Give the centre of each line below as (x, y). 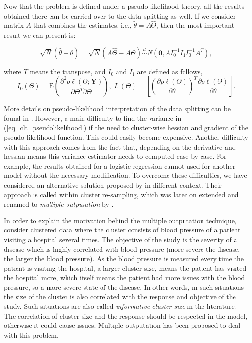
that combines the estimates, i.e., (82, 25)
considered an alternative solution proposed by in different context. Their (113, 184)
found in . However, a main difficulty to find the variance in (93, 118)
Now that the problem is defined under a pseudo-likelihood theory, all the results (124, 6)
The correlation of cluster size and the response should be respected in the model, (126, 315)
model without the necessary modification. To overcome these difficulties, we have (126, 175)
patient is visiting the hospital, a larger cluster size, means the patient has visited (125, 268)
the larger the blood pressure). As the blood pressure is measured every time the (124, 258)
